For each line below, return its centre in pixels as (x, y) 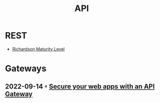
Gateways (26, 69)
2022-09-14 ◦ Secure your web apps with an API (80, 86)
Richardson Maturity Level (38, 49)
